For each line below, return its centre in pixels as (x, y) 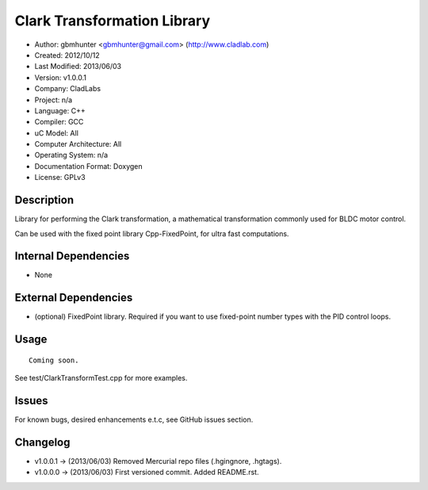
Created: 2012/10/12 (67, 55)
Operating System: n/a (71, 155)
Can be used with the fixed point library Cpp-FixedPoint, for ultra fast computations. (152, 233)
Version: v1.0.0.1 (61, 77)
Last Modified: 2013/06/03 (78, 67)
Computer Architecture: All (78, 144)
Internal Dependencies (72, 256)
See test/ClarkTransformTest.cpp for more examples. (101, 378)
